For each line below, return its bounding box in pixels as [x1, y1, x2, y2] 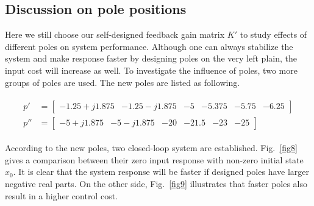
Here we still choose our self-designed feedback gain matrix [5, 28, 225, 41]
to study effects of [240, 28, 307, 41]
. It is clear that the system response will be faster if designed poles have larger [13, 165, 310, 178]
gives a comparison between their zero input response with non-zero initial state [5, 153, 304, 166]
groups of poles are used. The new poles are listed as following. [5, 76, 240, 88]
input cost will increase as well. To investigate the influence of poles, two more [5, 63, 298, 76]
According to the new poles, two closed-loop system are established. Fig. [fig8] [5, 141, 298, 154]
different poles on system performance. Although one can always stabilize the [5, 40, 293, 52]
